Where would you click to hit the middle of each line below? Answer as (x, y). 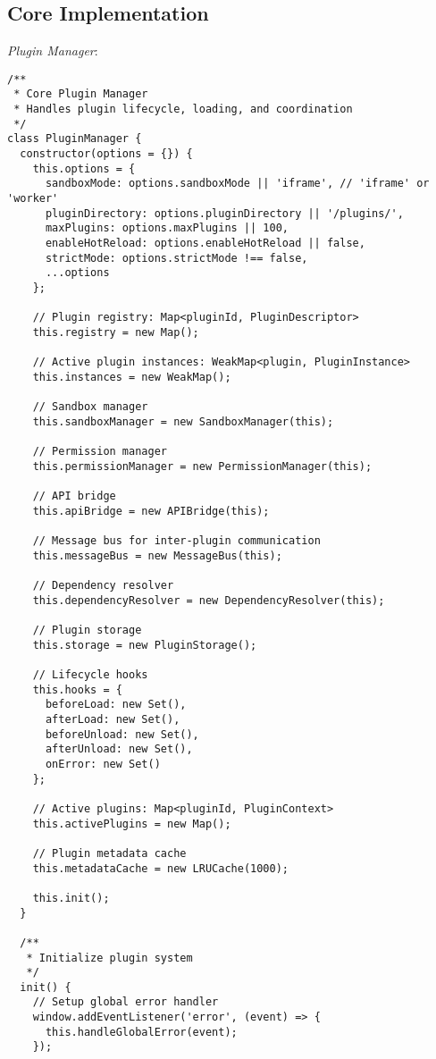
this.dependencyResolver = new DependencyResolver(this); (209, 600)
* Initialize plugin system (109, 958)
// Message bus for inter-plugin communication (176, 541)
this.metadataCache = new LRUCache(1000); (160, 868)
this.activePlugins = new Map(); (132, 824)
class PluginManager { (75, 139)
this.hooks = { (77, 689)
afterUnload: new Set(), (119, 749)
